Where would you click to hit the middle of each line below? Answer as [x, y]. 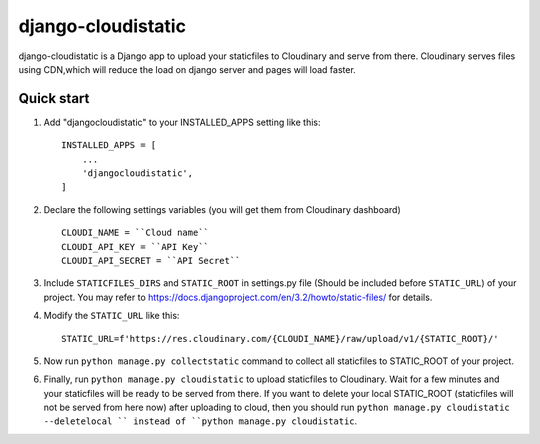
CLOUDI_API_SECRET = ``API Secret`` [151, 260]
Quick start [54, 98]
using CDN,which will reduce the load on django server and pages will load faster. [187, 69]
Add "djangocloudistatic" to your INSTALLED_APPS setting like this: [182, 122]
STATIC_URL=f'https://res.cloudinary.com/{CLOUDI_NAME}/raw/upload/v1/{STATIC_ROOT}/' [280, 338]
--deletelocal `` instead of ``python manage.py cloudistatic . [200, 421]
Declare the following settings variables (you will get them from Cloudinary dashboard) [222, 209]
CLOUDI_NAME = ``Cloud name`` [135, 233]
